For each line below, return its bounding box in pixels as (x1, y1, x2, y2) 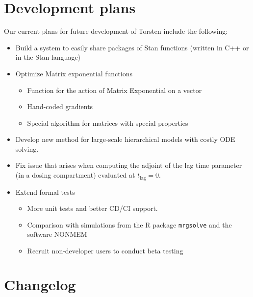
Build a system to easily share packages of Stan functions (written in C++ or (15, 42, 249, 52)
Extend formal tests (15, 186, 75, 197)
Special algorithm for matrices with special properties (27, 117, 188, 128)
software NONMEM (27, 229, 87, 239)
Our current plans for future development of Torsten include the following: (4, 26, 228, 36)
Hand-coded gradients (27, 101, 93, 112)
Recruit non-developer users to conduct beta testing (27, 245, 183, 255)
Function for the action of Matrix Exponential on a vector (27, 85, 202, 95)
